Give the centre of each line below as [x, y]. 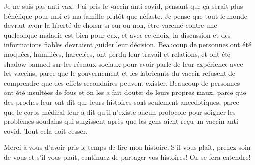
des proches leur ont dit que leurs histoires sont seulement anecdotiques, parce [122, 102]
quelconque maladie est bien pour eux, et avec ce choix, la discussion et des [117, 35]
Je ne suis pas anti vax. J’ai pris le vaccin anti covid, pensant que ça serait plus [124, 6]
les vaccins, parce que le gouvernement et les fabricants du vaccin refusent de [120, 73]
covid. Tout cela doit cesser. [46, 130]
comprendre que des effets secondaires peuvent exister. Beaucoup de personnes [122, 82]
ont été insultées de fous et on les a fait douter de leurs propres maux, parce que [125, 92]
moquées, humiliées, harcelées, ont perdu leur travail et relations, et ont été [117, 54]
